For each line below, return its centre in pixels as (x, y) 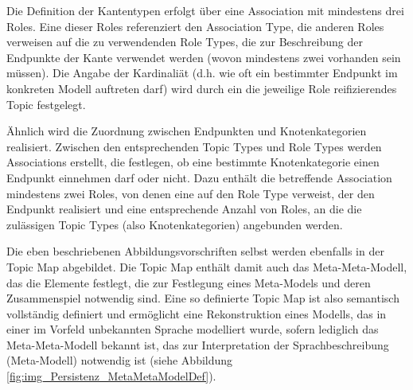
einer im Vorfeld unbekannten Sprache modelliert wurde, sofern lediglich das (193, 329)
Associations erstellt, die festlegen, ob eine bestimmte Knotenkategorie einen (193, 162)
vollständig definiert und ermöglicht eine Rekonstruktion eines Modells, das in (197, 313)
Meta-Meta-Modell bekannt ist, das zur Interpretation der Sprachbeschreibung (198, 344)
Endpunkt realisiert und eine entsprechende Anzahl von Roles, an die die (184, 209)
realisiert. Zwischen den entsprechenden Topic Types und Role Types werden (194, 146)
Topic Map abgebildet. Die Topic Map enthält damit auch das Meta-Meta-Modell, (207, 266)
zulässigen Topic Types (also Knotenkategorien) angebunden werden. (175, 224)
